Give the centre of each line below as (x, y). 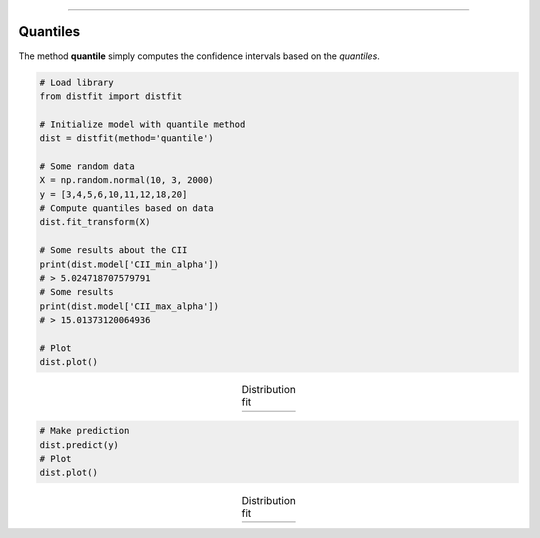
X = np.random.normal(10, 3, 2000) (126, 180)
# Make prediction (84, 431)
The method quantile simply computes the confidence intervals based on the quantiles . (199, 56)
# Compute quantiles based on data (126, 208)
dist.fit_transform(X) (95, 222)
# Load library (76, 82)
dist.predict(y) (79, 444)
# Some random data (87, 166)
